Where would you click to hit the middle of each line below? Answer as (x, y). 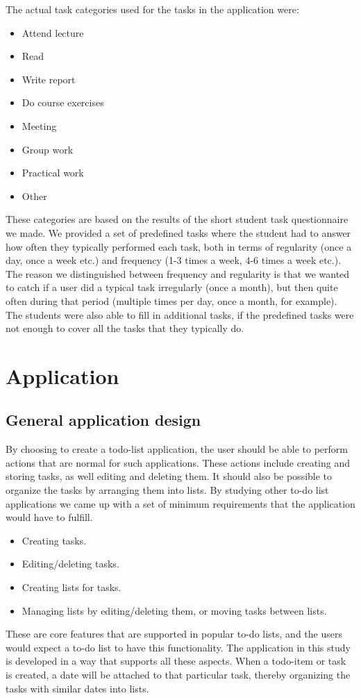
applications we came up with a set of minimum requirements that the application (180, 503)
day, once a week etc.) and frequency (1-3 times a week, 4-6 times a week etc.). (174, 260)
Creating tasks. (54, 540)
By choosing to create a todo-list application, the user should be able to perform (177, 449)
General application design (103, 420)
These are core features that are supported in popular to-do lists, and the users (174, 634)
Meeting (39, 125)
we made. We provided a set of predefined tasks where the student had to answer (178, 232)
